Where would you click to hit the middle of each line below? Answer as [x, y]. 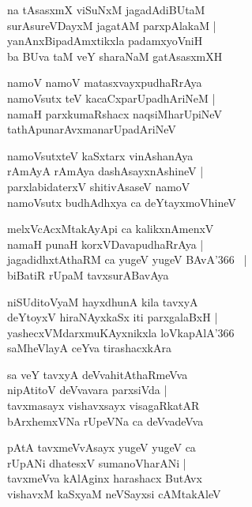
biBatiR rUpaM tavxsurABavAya [88, 274]
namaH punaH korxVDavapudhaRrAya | [105, 244]
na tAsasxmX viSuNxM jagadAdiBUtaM [106, 9]
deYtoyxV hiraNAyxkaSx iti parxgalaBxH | [113, 317]
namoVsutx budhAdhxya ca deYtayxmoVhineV [122, 202]
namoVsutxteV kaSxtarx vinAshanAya [100, 155]
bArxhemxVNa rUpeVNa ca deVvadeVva [105, 421]
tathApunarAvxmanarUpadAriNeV [92, 129]
